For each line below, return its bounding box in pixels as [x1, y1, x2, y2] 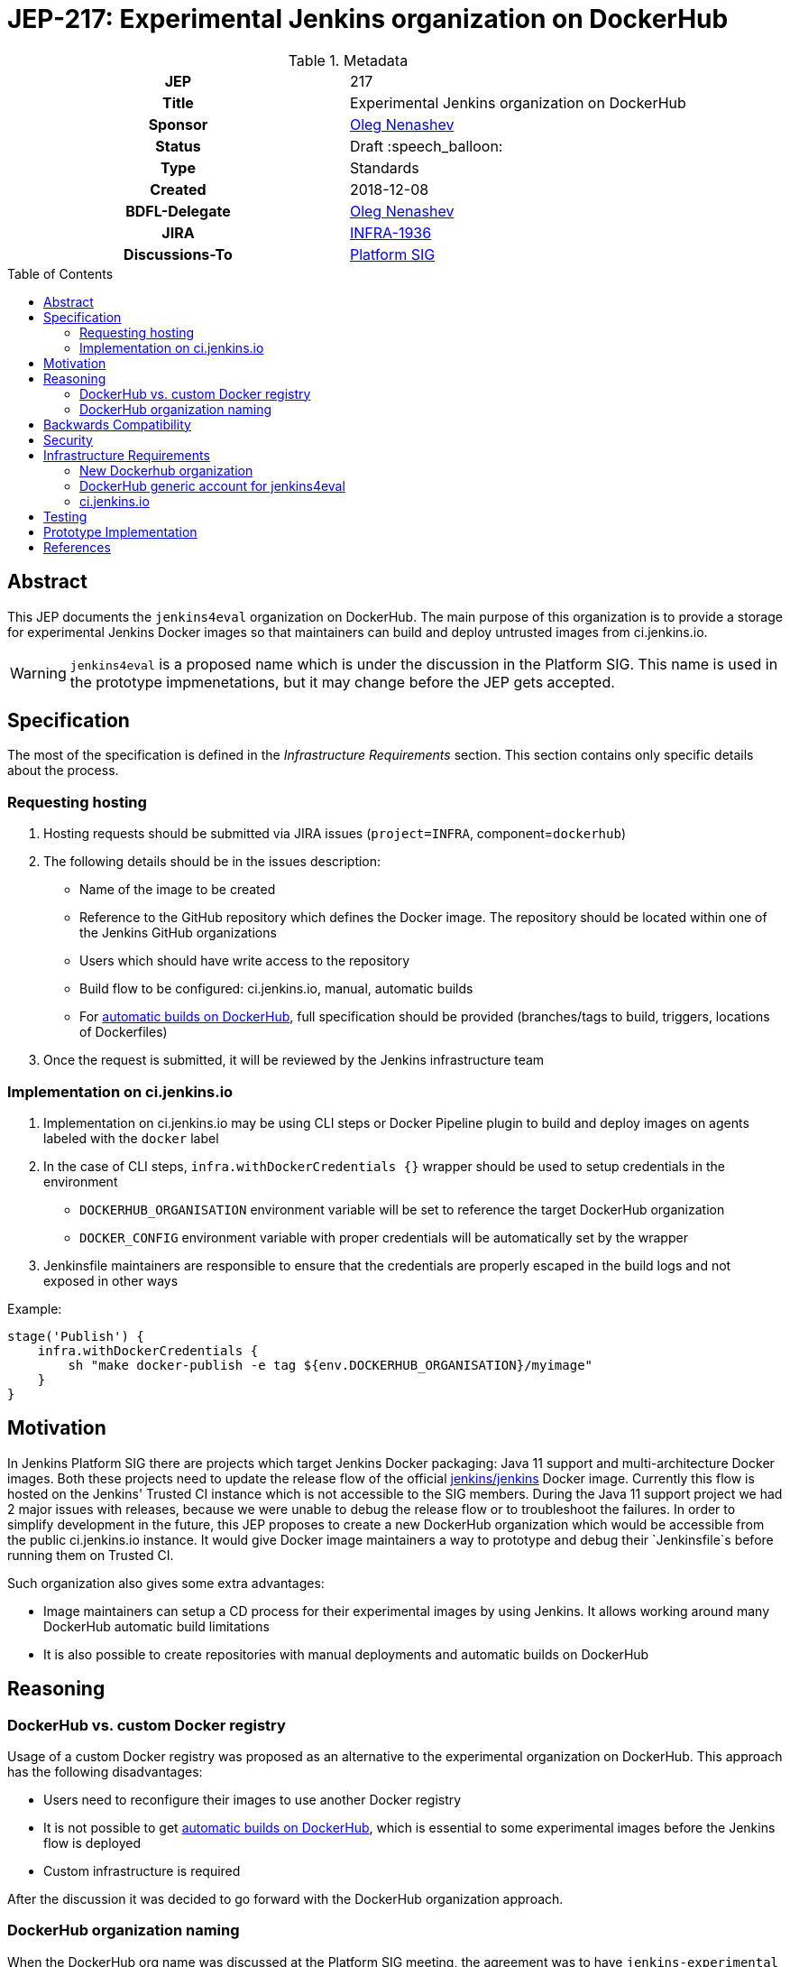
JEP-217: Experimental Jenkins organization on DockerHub [7, 4, 729, 34]
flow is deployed [43, 1835, 141, 1851]
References [43, 539, 111, 555]
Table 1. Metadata [288, 51, 409, 69]
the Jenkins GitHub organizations [79, 925, 277, 941]
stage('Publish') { [7, 1328, 144, 1344]
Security [43, 431, 93, 448]
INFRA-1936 [349, 223, 432, 242]
